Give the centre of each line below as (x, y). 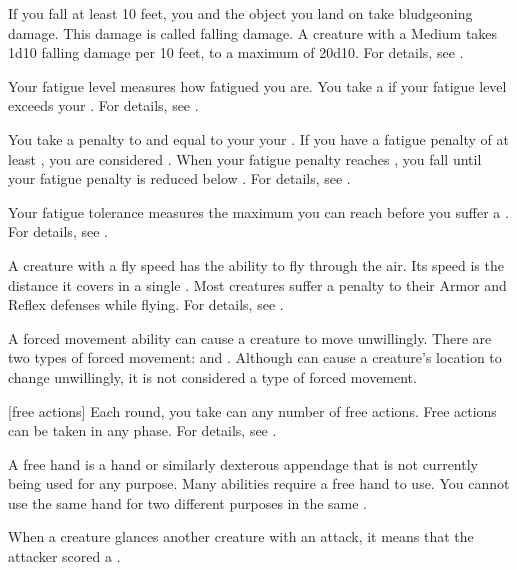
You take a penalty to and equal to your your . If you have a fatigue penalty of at (258, 138)
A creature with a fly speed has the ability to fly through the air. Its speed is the (256, 264)
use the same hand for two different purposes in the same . (188, 502)
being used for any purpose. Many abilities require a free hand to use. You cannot (259, 483)
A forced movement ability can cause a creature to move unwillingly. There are (250, 337)
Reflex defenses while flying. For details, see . (146, 304)
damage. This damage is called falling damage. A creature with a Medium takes (253, 32)
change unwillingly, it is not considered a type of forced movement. (212, 376)
